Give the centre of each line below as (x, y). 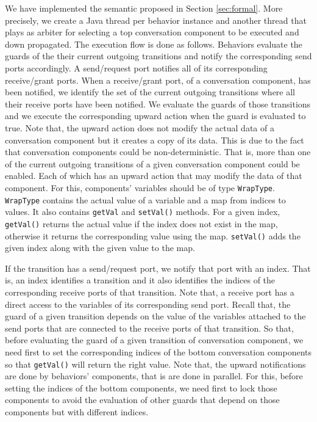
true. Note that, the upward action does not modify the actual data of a (140, 127)
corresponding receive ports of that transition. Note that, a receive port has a (150, 292)
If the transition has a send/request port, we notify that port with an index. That (158, 268)
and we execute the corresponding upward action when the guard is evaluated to (155, 116)
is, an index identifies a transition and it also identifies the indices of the (140, 280)
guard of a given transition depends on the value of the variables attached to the (155, 316)
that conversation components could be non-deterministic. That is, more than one (158, 152)
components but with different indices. (77, 411)
